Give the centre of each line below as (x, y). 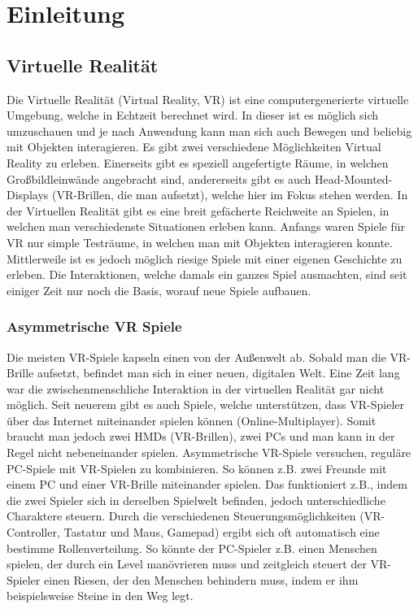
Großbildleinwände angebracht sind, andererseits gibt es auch (159, 178)
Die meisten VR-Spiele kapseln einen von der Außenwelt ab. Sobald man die (196, 357)
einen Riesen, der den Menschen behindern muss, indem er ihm (201, 579)
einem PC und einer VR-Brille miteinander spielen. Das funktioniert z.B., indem (207, 484)
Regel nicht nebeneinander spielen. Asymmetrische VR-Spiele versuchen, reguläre (209, 452)
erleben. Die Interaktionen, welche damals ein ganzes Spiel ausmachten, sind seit (207, 274)
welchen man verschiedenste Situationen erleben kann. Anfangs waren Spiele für (206, 226)
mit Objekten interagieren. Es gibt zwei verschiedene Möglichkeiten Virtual (194, 147)
